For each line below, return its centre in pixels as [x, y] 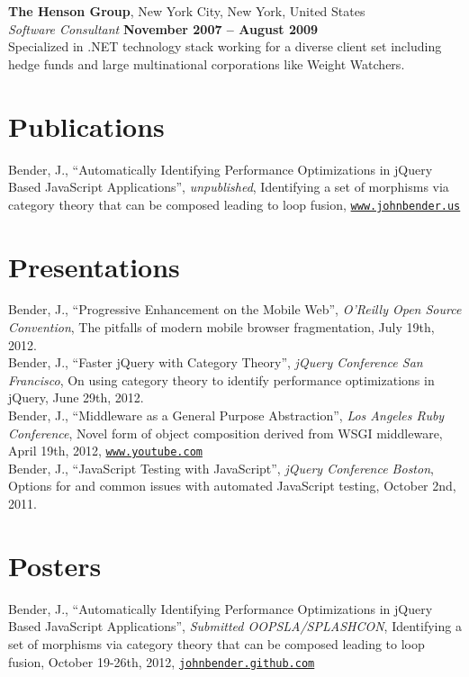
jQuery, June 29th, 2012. [76, 397]
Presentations [94, 266]
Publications [86, 126]
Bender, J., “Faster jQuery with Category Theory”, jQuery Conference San [216, 362]
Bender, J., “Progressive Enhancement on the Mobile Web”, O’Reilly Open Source [235, 309]
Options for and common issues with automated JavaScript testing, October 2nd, [232, 486]
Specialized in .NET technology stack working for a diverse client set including [225, 46]
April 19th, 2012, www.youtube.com [105, 451]
